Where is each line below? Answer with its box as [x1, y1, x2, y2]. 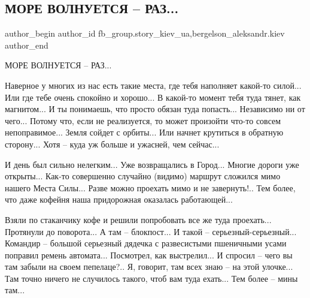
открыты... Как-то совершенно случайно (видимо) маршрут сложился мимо [5, 170, 281, 182]
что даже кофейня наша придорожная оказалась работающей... [5, 193, 233, 206]
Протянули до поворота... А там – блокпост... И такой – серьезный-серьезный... [5, 225, 297, 237]
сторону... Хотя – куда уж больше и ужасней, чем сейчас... [5, 137, 220, 150]
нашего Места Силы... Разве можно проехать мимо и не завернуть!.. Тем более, [5, 181, 296, 194]
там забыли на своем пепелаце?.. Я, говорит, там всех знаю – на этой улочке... [5, 260, 293, 273]
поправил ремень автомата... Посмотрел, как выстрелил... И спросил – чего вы [5, 248, 293, 261]
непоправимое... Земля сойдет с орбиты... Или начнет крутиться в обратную [5, 126, 284, 139]
